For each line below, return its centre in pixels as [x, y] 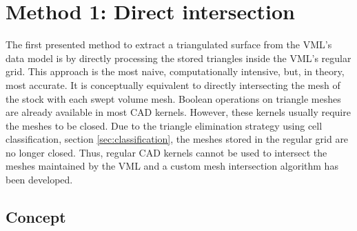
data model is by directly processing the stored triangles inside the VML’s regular [178, 58]
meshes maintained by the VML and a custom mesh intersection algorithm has [172, 166]
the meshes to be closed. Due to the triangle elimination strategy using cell [164, 125]
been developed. [39, 180]
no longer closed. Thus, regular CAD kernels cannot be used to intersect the [166, 152]
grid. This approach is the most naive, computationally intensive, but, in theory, [175, 71]
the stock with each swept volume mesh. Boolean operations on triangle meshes [173, 98]
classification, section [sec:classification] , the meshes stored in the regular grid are [177, 139]
